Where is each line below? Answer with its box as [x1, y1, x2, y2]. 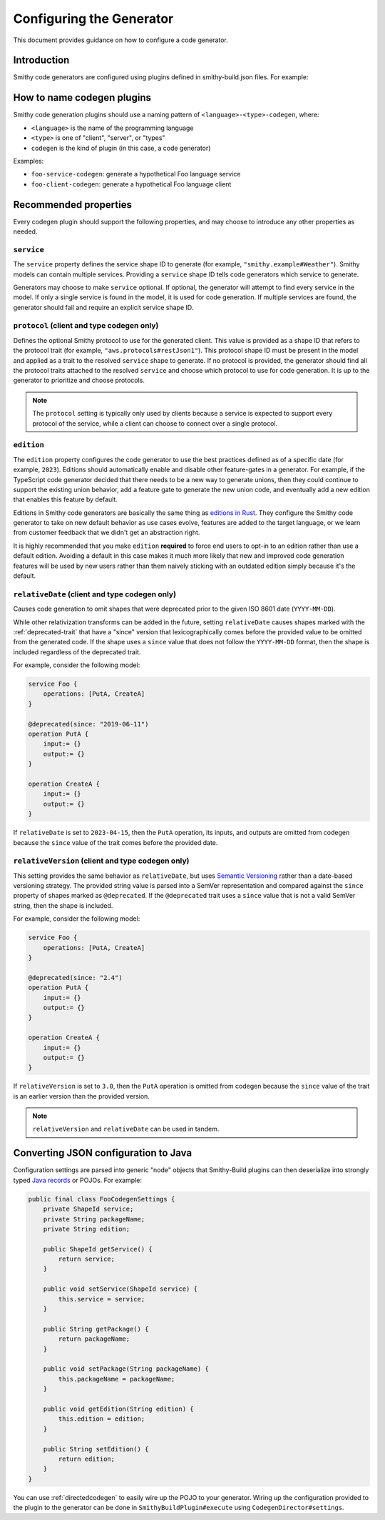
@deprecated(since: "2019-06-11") [28, 720, 149, 728]
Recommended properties [13, 199, 132, 211]
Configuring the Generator [13, 11, 174, 26]
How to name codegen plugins [13, 91, 151, 104]
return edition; [58, 1454, 115, 1463]
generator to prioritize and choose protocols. [13, 376, 145, 385]
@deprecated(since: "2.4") [28, 974, 123, 981]
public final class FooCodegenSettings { [28, 1195, 175, 1203]
